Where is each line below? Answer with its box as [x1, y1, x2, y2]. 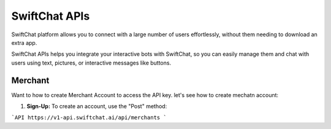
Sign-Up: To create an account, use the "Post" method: [26, 103, 167, 110]
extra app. [11, 39, 37, 46]
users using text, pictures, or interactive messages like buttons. [11, 59, 172, 66]
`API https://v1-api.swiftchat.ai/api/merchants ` [11, 114, 167, 121]
